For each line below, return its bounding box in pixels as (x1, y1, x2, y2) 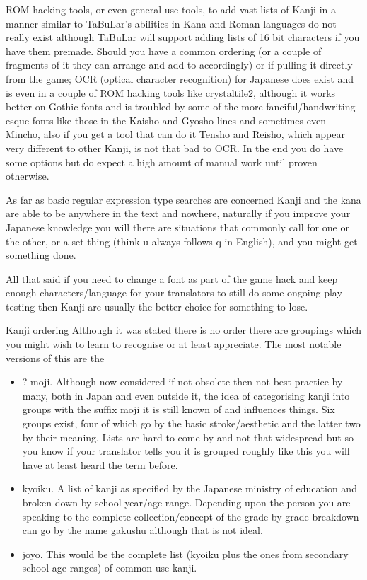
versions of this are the (6, 350, 105, 365)
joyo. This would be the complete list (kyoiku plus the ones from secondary (22, 546, 349, 561)
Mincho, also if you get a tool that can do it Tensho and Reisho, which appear (6, 127, 345, 141)
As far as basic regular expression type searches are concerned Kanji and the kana (6, 192, 361, 207)
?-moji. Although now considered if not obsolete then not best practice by (22, 374, 343, 389)
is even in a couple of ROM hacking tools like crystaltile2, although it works (6, 85, 336, 100)
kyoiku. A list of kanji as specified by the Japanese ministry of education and (22, 481, 357, 496)
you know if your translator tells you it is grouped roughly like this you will (22, 443, 350, 458)
